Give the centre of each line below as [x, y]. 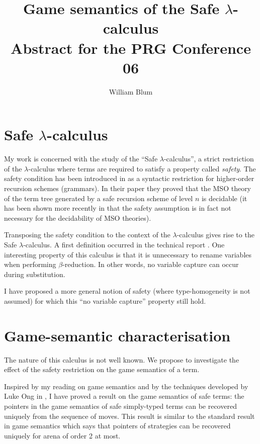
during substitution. [35, 274]
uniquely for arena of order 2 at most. [62, 435]
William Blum [131, 91]
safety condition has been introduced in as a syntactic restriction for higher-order [129, 178]
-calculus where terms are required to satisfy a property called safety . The [142, 168]
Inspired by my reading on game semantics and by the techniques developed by [126, 386]
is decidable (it [224, 198]
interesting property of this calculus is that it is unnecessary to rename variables [128, 254]
